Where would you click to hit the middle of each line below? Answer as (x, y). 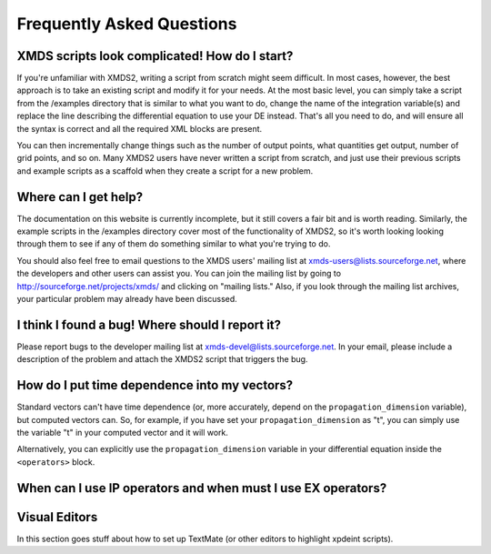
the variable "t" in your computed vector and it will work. (123, 433)
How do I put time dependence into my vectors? (155, 385)
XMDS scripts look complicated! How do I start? (155, 56)
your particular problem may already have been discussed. (127, 299)
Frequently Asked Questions (127, 24)
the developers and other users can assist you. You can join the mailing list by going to (179, 274)
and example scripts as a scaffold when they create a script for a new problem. (165, 171)
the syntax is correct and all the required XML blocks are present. (140, 128)
